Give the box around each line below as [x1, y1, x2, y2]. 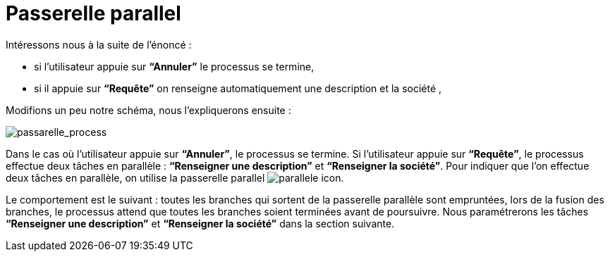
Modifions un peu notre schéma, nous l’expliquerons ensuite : [6, 104, 291, 116]
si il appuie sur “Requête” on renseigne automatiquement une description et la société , [34, 82, 442, 94]
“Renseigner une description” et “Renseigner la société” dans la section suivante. [6, 217, 395, 230]
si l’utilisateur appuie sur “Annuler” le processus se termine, [34, 60, 315, 73]
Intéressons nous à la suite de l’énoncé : [6, 38, 192, 51]
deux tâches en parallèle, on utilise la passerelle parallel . [6, 171, 344, 184]
